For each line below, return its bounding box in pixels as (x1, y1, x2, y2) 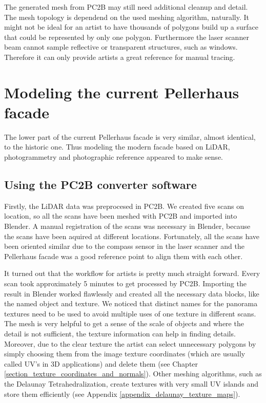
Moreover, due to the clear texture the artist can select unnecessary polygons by (4, 338, 256, 349)
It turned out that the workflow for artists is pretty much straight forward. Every (4, 268, 260, 279)
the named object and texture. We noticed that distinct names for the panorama (4, 298, 258, 309)
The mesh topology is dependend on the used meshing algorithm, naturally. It (4, 11, 249, 22)
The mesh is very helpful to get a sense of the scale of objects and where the (4, 318, 244, 329)
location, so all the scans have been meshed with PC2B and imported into (4, 210, 237, 221)
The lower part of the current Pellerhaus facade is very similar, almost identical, (4, 131, 256, 142)
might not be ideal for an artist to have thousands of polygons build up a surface (4, 22, 258, 32)
